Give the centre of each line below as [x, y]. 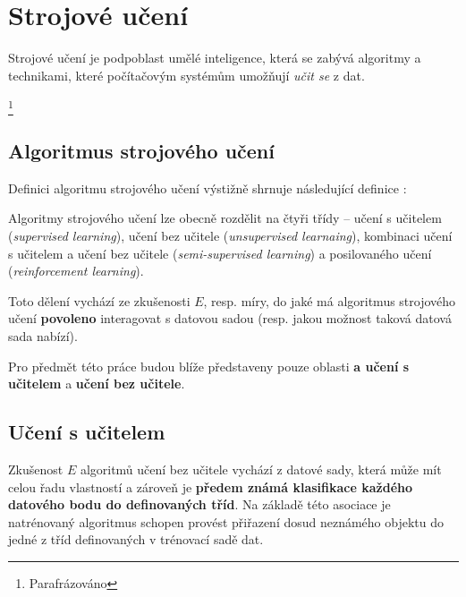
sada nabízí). [43, 336]
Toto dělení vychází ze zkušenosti [99, 300]
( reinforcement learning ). [76, 271]
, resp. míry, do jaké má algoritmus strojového [330, 300]
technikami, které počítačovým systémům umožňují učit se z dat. [186, 75]
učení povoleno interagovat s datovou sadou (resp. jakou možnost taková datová [230, 318]
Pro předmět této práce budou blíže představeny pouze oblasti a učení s [209, 366]
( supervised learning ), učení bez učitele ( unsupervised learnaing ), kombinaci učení [230, 236]
